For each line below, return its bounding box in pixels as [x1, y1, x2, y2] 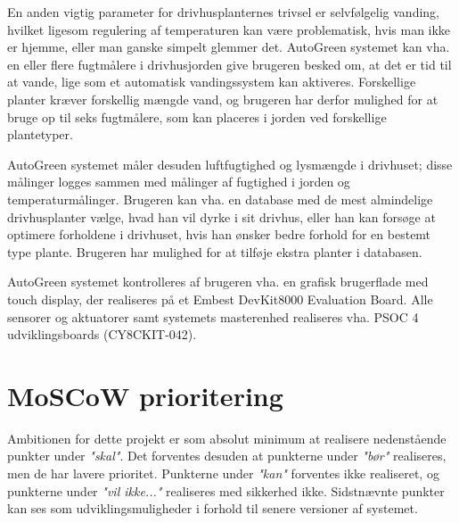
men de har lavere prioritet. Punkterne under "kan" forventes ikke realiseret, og [7, 464, 439, 482]
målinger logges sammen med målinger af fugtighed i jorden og [7, 172, 350, 191]
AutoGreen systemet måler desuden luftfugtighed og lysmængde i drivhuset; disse [7, 154, 453, 173]
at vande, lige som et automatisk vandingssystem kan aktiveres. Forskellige [7, 72, 416, 91]
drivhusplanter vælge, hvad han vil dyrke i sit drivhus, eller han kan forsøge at [7, 207, 436, 226]
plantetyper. [7, 125, 73, 144]
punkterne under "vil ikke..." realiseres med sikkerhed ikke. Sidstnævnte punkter [7, 481, 445, 500]
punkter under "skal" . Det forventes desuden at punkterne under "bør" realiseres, [7, 446, 447, 465]
